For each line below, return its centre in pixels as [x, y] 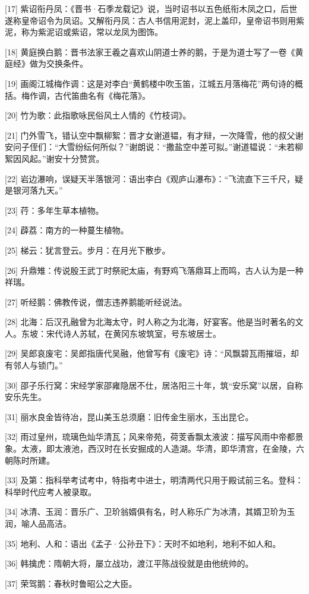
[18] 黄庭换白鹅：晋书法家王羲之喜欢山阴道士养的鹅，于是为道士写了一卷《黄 [154, 51]
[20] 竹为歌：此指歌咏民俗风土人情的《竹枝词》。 [98, 115]
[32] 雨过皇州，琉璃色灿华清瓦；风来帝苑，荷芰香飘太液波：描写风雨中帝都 [150, 437]
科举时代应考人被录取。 [51, 491]
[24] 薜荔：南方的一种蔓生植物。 [67, 230]
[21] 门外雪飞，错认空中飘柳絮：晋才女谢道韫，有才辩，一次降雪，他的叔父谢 [154, 135]
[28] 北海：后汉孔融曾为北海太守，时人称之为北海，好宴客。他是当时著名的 [150, 322]
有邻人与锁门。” [34, 365]
